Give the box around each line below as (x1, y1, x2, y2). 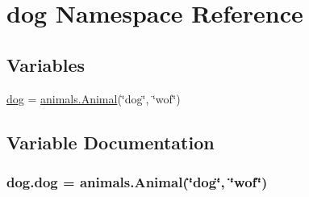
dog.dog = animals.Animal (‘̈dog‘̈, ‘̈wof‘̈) (6, 171, 268, 191)
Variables (6, 52, 86, 77)
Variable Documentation (6, 129, 215, 154)
